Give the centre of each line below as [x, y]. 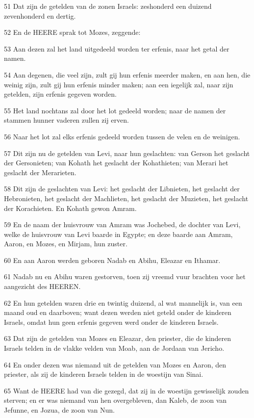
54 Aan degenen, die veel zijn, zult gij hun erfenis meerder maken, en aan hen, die [127, 74]
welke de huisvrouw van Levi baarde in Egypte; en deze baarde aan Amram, [118, 234]
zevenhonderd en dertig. [40, 15]
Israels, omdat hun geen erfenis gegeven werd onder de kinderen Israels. [111, 322]
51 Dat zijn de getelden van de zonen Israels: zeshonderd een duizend [108, 6]
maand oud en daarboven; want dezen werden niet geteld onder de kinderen [118, 312]
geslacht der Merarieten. [40, 172]
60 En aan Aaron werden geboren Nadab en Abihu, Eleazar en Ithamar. [112, 260]
